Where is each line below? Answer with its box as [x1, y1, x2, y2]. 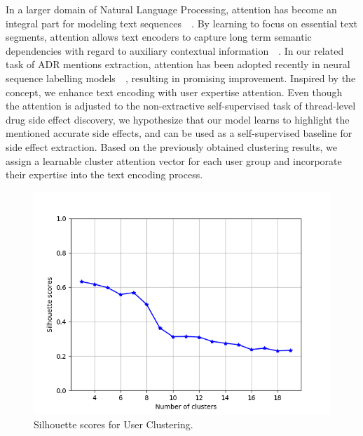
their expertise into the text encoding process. [6, 167, 203, 182]
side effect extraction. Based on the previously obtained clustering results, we [6, 139, 337, 154]
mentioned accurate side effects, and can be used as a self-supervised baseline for [6, 126, 352, 140]
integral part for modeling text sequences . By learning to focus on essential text [6, 15, 358, 30]
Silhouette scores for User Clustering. [34, 417, 193, 432]
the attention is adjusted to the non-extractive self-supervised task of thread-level [6, 98, 356, 113]
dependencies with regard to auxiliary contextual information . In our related [6, 43, 344, 58]
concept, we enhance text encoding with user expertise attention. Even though [6, 84, 343, 99]
